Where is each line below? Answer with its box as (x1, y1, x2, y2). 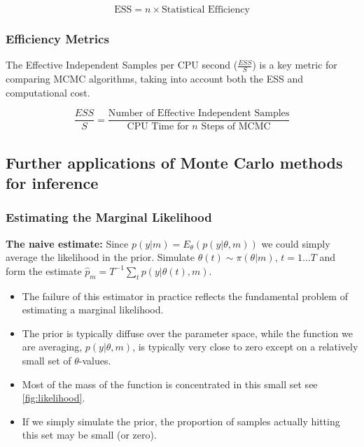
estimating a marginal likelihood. (22, 302, 164, 317)
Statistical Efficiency (161, 5, 250, 15)
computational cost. (6, 85, 90, 99)
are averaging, (22, 339, 83, 354)
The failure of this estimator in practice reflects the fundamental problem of (22, 288, 348, 303)
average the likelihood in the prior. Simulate (6, 250, 195, 264)
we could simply (261, 236, 330, 250)
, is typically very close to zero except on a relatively (132, 339, 358, 354)
